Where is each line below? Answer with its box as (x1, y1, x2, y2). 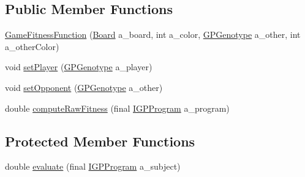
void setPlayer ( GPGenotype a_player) (5, 60, 152, 73)
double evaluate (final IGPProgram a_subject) (5, 160, 181, 173)
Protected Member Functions (5, 131, 195, 150)
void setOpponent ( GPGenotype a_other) (5, 81, 163, 93)
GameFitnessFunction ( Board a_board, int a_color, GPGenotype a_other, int (5, 28, 301, 41)
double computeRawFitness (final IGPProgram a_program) (5, 101, 230, 114)
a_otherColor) (5, 40, 59, 52)
